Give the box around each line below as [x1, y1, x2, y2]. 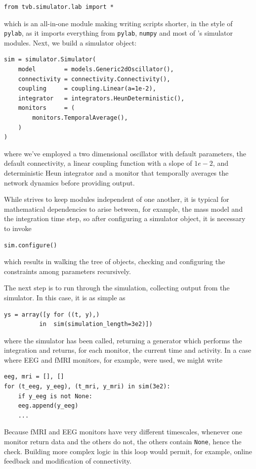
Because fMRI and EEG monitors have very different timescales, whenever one [4, 426, 242, 437]
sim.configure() [4, 241, 57, 249]
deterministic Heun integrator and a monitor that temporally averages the [4, 167, 229, 178]
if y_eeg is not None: [18, 392, 92, 400]
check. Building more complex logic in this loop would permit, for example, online [4, 446, 253, 456]
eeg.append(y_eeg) [18, 402, 79, 410]
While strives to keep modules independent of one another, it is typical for [4, 194, 229, 204]
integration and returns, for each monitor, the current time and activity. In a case [4, 345, 252, 355]
